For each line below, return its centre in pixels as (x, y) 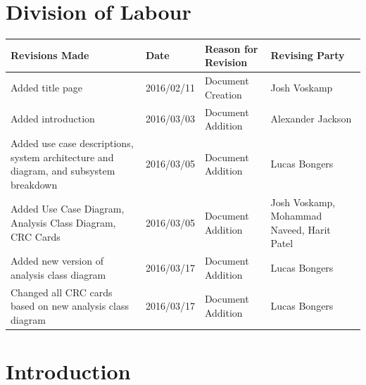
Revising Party (308, 55)
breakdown (34, 184)
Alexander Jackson (311, 119)
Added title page (46, 87)
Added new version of (57, 261)
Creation (223, 94)
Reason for (231, 48)
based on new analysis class (70, 306)
